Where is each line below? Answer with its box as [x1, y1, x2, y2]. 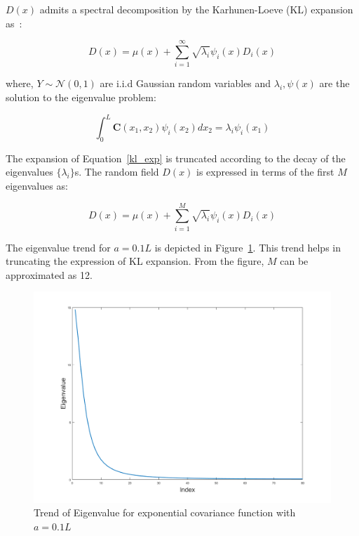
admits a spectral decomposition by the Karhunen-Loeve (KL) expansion [39, 2, 353, 16]
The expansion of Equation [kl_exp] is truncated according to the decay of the [6, 150, 346, 165]
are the [319, 76, 350, 91]
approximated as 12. [6, 267, 93, 282]
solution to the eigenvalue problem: [6, 89, 156, 104]
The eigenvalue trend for [6, 240, 111, 254]
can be [280, 254, 309, 268]
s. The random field [74, 164, 159, 179]
